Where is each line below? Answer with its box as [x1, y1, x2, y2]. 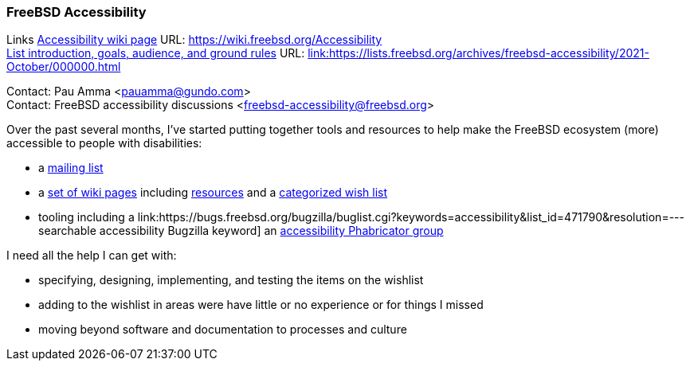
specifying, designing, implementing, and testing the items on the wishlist [38, 273, 424, 287]
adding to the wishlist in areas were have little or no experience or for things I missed [38, 298, 484, 312]
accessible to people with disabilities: [6, 136, 202, 150]
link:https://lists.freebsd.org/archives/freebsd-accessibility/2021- [308, 46, 649, 61]
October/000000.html [6, 60, 121, 74]
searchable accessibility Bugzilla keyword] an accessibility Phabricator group [38, 224, 444, 238]
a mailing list [38, 161, 104, 175]
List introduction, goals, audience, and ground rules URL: [6, 46, 305, 61]
